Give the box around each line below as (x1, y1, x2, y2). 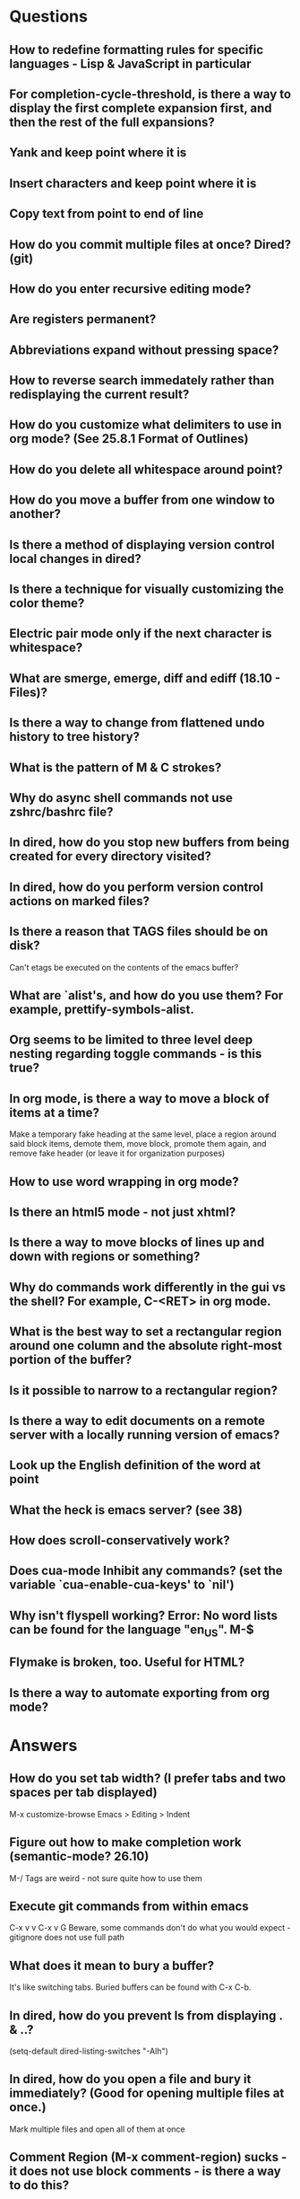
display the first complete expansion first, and (9, 101, 272, 116)
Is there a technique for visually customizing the (9, 582, 285, 597)
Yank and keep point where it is (9, 145, 187, 161)
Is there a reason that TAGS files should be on (9, 924, 269, 939)
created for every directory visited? (9, 849, 212, 864)
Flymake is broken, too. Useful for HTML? (9, 1655, 245, 1670)
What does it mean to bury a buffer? (9, 1957, 215, 1973)
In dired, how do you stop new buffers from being (9, 835, 289, 850)
